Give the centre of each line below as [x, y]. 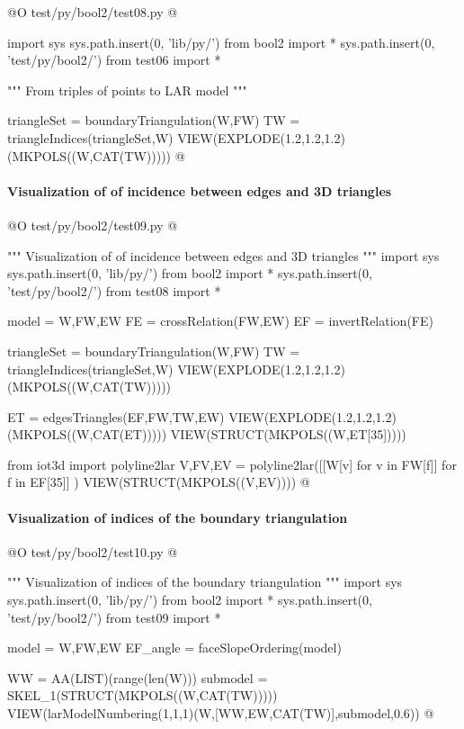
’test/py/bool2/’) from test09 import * [114, 617]
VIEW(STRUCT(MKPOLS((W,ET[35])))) [288, 434]
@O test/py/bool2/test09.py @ [93, 225]
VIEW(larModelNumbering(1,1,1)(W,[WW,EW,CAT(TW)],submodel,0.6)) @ [221, 713]
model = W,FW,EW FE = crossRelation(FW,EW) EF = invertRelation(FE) [220, 321]
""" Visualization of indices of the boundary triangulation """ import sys [205, 582]
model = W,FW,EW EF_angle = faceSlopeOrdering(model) [174, 648]
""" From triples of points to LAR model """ [127, 90]
